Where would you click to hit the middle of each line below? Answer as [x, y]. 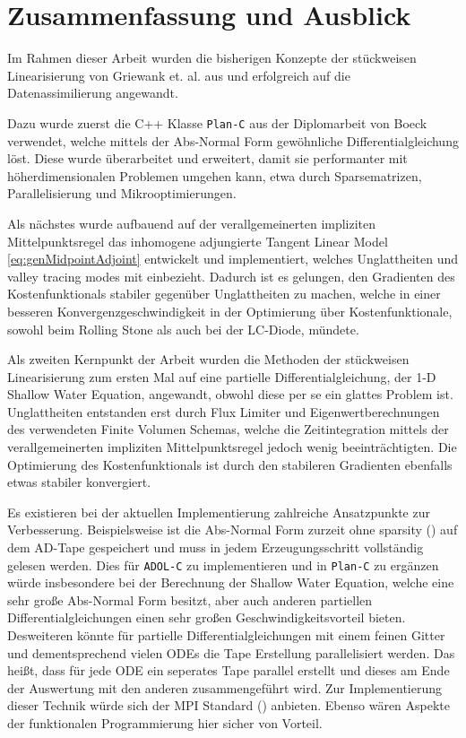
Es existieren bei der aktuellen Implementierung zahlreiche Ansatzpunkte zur [219, 512]
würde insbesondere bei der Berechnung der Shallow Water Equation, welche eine [231, 582]
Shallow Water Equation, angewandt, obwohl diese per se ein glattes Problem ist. [230, 394]
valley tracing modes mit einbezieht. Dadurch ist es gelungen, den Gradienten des [231, 276]
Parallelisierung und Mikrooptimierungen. [122, 193]
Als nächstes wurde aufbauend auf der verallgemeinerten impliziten [192, 223]
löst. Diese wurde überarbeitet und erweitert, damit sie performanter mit [207, 158]
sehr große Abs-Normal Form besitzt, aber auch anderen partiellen [190, 599]
